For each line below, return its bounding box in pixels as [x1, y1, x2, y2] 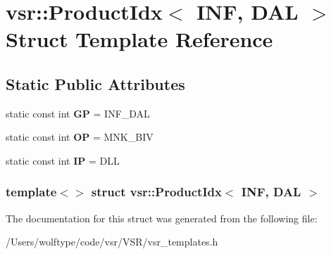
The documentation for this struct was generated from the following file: [6, 210, 318, 225]
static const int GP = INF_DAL [6, 106, 150, 120]
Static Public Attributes [6, 72, 185, 94]
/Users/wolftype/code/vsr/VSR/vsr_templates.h [6, 234, 218, 249]
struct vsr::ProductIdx [91, 183, 222, 201]
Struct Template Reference [6, 25, 273, 53]
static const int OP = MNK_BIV [6, 129, 154, 144]
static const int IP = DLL [6, 153, 120, 167]
